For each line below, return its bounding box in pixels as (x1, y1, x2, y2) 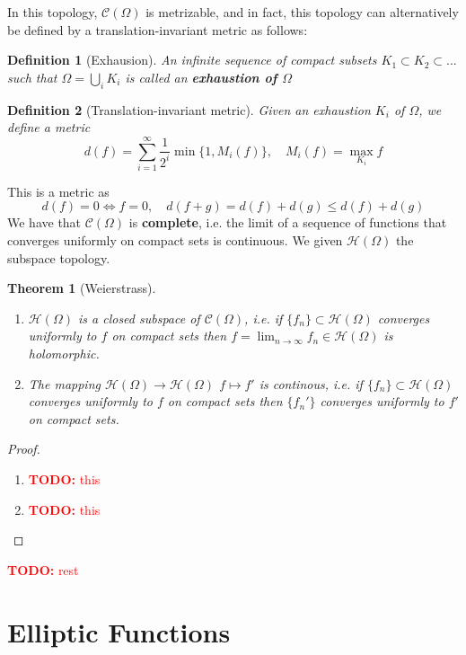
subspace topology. (7, 248, 110, 267)
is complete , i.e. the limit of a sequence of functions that (128, 213, 447, 232)
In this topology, (7, 3, 98, 21)
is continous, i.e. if (259, 374, 363, 393)
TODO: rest (7, 560, 79, 579)
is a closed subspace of (78, 308, 200, 327)
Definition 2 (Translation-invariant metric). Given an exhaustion (7, 100, 371, 119)
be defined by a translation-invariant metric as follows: (7, 20, 308, 39)
